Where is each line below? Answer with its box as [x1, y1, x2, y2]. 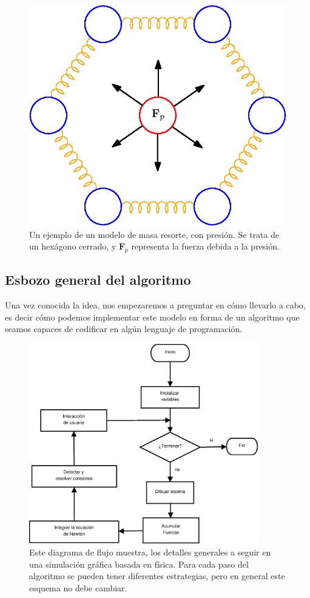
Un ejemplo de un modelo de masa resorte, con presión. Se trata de [29, 228, 280, 240]
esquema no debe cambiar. [29, 581, 127, 594]
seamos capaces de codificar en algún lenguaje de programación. [5, 322, 243, 335]
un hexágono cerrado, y [29, 240, 116, 253]
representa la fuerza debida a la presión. [131, 240, 280, 253]
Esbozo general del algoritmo [5, 270, 191, 289]
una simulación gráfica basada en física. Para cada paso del [29, 557, 249, 570]
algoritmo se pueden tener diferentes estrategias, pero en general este [29, 569, 285, 582]
